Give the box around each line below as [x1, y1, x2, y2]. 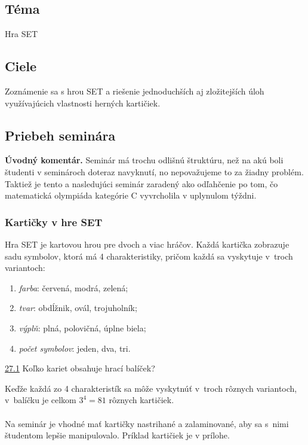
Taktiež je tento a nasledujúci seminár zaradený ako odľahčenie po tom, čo [5, 177, 278, 190]
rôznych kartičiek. [109, 394, 174, 406]
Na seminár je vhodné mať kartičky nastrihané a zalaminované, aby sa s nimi [5, 417, 289, 429]
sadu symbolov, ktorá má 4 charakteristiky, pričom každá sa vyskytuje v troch [5, 249, 293, 262]
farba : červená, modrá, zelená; [19, 281, 128, 294]
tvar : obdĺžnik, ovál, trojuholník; [19, 301, 137, 314]
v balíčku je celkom [5, 394, 76, 406]
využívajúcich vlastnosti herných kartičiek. [5, 96, 161, 109]
